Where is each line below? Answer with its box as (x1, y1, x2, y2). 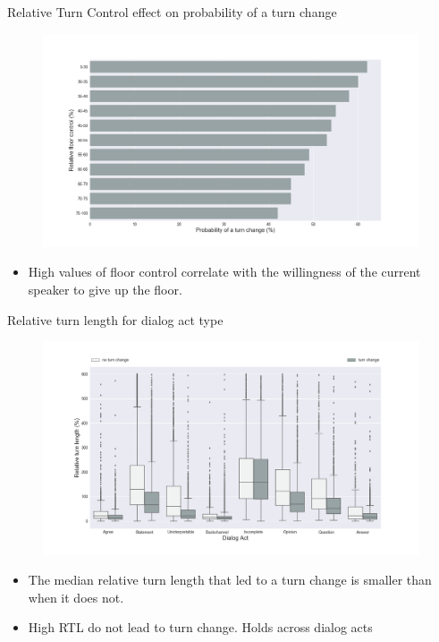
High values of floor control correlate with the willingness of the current (28, 262, 421, 281)
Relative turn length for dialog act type (7, 310, 224, 329)
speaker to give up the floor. (28, 280, 182, 299)
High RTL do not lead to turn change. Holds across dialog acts (28, 618, 373, 637)
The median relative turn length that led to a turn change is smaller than (28, 570, 432, 589)
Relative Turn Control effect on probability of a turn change (7, 3, 337, 21)
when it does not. (28, 587, 124, 606)
